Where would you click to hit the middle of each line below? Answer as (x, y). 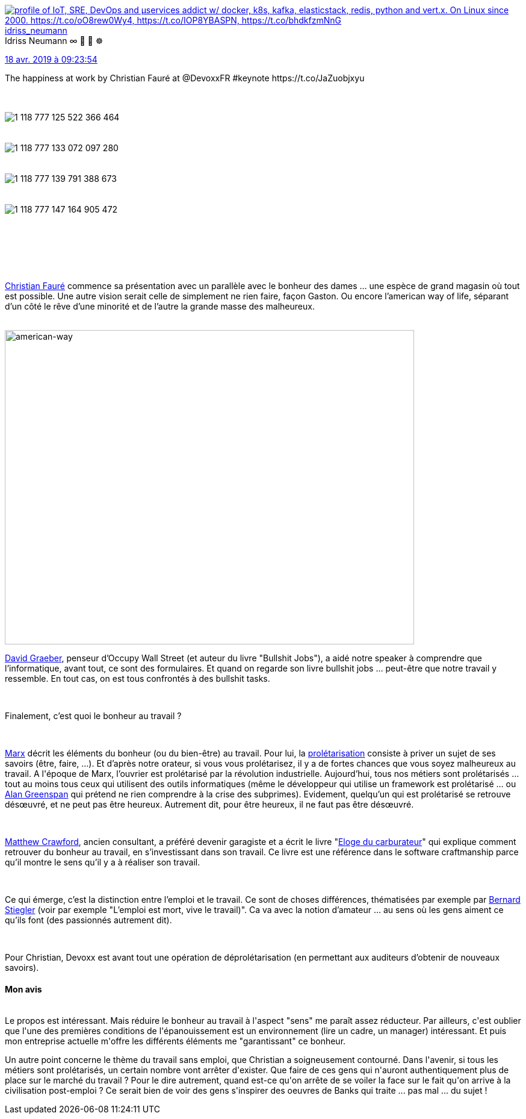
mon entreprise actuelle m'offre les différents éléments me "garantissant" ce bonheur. (175, 1041)
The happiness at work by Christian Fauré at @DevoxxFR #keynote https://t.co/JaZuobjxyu (185, 78)
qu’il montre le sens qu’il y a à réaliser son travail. (103, 862)
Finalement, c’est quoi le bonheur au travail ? (93, 716)
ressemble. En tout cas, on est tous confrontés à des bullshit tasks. (138, 678)
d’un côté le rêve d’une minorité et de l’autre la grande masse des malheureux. (160, 306)
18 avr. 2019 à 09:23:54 (51, 59)
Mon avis (23, 989)
